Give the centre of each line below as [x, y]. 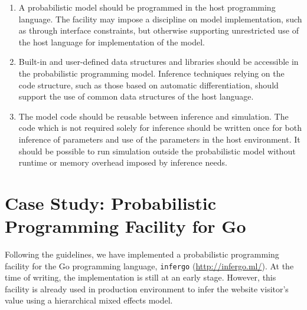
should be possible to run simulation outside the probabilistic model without [157, 151]
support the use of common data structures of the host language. [136, 96]
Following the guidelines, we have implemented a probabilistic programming [142, 254]
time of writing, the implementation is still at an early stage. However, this [141, 277]
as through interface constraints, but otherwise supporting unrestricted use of [159, 30]
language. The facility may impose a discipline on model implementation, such [160, 19]
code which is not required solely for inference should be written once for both [160, 128]
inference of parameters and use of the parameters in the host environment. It [159, 139]
